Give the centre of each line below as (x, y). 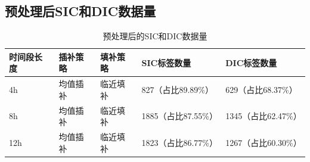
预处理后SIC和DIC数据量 (80, 11)
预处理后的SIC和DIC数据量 (155, 36)
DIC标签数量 (251, 62)
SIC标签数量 (166, 62)
